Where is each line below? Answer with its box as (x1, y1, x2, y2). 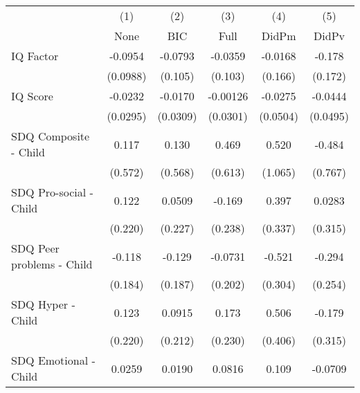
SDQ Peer (11, 240, 60, 256)
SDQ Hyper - (11, 296, 75, 312)
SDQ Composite (11, 128, 90, 144)
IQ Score (11, 88, 53, 104)
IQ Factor (11, 48, 59, 64)
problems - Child (11, 256, 93, 272)
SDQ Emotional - (11, 352, 96, 368)
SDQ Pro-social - (11, 184, 93, 200)
